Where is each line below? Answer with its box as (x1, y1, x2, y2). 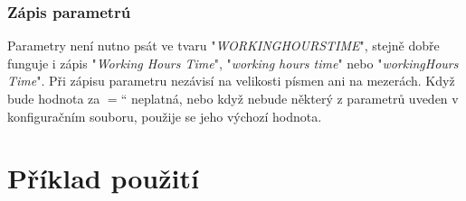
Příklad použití (7, 160, 199, 196)
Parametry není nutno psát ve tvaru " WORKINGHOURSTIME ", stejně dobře (7, 36, 440, 55)
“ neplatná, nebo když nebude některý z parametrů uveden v (120, 89, 459, 107)
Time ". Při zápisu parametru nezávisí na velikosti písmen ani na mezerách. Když (7, 71, 455, 90)
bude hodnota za (7, 89, 100, 107)
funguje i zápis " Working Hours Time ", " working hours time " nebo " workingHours (7, 53, 459, 72)
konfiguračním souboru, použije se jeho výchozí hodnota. (7, 106, 322, 125)
